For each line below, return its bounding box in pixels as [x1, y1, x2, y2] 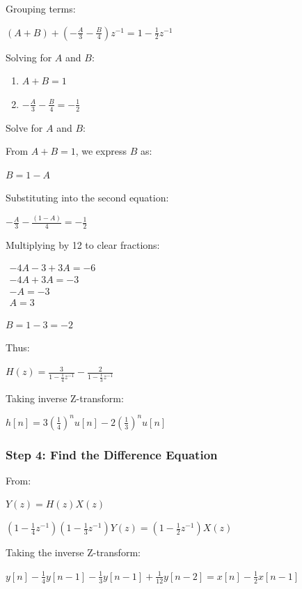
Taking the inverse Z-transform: [6, 545, 141, 560]
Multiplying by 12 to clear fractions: [6, 238, 160, 252]
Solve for [6, 120, 43, 135]
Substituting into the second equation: [6, 190, 169, 205]
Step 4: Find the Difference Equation [6, 445, 218, 463]
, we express [75, 144, 127, 158]
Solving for [6, 49, 52, 64]
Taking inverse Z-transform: [6, 390, 124, 405]
